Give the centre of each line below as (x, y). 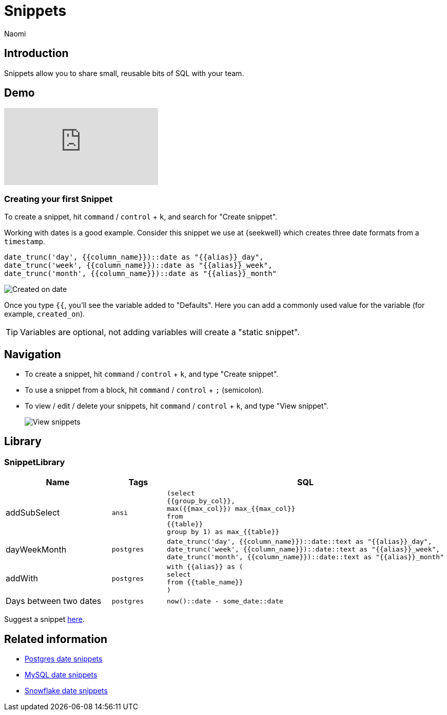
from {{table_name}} (205, 582)
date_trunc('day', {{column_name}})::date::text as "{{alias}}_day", (299, 542)
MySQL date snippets (61, 675)
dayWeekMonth (36, 549)
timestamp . (25, 242)
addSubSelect (33, 513)
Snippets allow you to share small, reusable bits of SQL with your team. (124, 73)
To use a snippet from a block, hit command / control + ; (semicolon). (144, 390)
